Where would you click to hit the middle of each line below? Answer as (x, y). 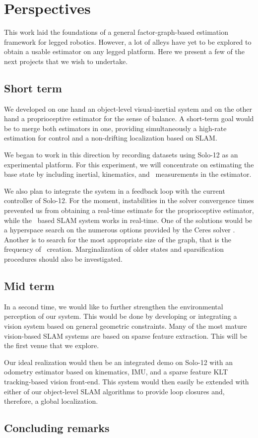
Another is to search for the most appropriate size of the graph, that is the (118, 239)
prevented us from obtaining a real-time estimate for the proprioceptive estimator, (129, 210)
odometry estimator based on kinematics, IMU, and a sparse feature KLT (116, 372)
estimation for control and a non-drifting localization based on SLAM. (111, 138)
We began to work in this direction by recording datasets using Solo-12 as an (121, 155)
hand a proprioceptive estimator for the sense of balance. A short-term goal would (129, 118)
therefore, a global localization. (51, 401)
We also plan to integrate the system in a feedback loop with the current (115, 190)
